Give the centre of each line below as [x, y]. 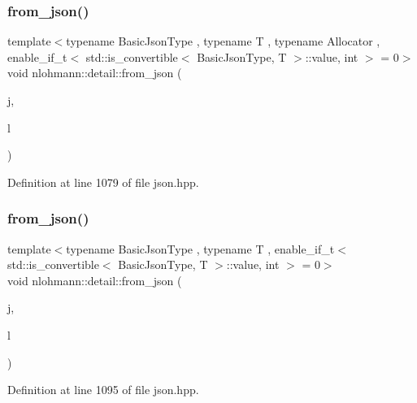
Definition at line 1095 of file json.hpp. [103, 390]
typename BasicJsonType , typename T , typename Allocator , [223, 41]
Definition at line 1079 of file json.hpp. [103, 182]
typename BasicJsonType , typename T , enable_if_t [200, 248]
